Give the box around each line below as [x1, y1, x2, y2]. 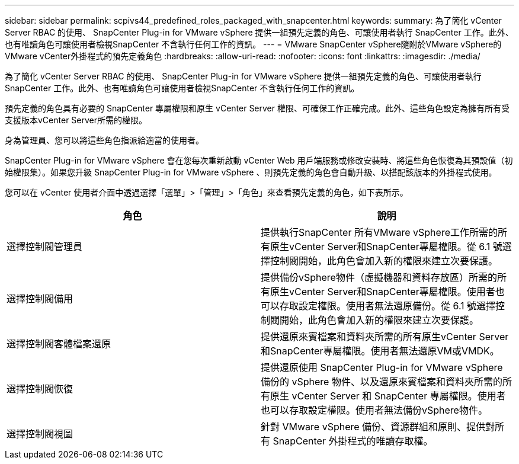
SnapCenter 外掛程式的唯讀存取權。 [273, 435, 433, 447]
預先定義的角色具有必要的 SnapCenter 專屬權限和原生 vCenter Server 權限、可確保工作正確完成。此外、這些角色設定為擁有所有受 [5, 103, 510, 113]
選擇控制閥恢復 [7, 383, 73, 395]
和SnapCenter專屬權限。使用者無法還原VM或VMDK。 [261, 345, 499, 357]
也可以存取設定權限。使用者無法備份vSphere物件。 [261, 404, 488, 416]
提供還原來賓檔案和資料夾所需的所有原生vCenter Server [261, 331, 509, 343]
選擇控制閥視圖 [7, 428, 73, 440]
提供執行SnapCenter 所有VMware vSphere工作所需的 [261, 226, 498, 238]
